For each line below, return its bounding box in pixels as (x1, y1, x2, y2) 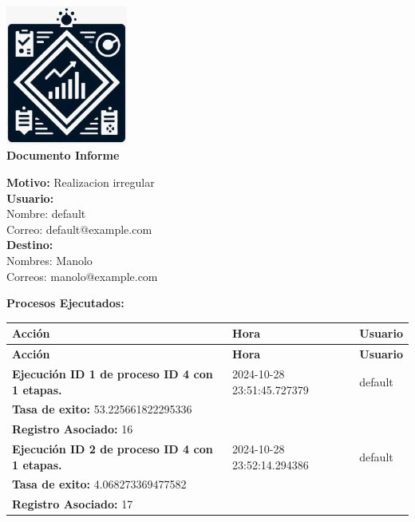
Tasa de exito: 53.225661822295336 (12, 401, 192, 417)
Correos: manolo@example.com (6, 267, 158, 284)
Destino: (6, 236, 53, 253)
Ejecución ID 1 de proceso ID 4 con (12, 365, 213, 382)
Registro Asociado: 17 (12, 496, 133, 512)
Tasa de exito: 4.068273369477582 (12, 476, 187, 492)
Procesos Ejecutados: (6, 295, 125, 311)
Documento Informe (6, 147, 120, 164)
